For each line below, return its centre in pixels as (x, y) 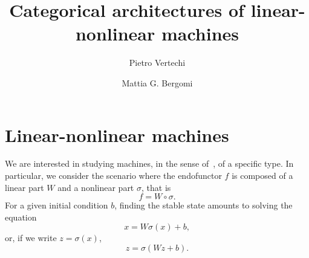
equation (21, 217)
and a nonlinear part (96, 187)
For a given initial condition (57, 205)
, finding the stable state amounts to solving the (203, 205)
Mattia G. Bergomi (157, 82)
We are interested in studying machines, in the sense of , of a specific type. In (149, 163)
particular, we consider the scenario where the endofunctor (113, 176)
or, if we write (31, 238)
